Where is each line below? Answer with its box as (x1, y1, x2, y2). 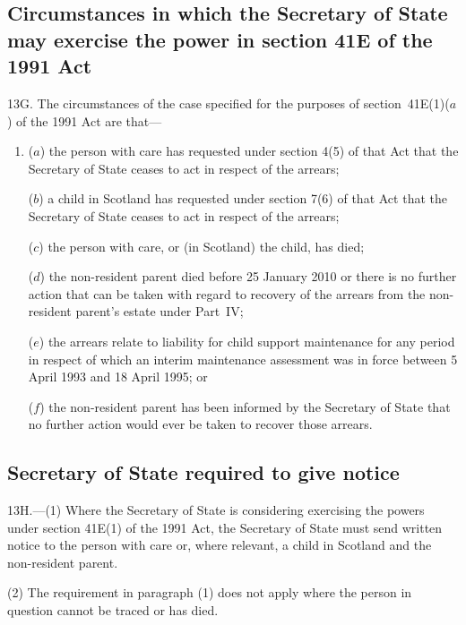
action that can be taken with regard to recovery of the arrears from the (28, 284, 426, 303)
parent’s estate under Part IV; (75, 302, 244, 321)
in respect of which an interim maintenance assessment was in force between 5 (28, 349, 458, 368)
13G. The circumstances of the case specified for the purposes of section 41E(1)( (7, 93, 450, 112)
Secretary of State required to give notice (7, 458, 400, 486)
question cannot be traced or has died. (7, 601, 219, 620)
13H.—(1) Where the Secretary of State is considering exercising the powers (7, 501, 425, 519)
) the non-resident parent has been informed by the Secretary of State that (39, 397, 451, 415)
